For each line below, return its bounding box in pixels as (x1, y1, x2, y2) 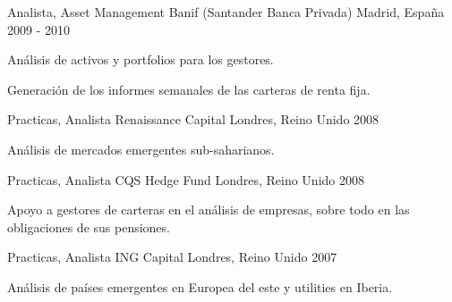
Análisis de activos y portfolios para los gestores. (7, 50, 274, 69)
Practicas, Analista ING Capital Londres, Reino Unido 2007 (7, 247, 337, 266)
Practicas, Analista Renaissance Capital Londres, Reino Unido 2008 (7, 110, 380, 129)
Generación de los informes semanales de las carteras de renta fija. (7, 80, 371, 98)
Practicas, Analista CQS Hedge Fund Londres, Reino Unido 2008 (7, 170, 364, 189)
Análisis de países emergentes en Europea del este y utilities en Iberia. (7, 277, 393, 296)
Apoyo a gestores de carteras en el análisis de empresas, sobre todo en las (7, 200, 410, 219)
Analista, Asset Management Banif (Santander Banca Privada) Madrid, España (7, 3, 445, 21)
